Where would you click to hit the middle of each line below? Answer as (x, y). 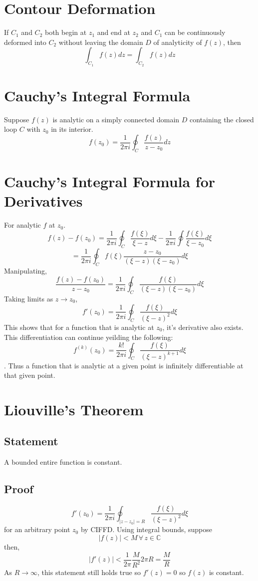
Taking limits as (29, 298)
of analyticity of (178, 42)
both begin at (66, 32)
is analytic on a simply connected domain (116, 119)
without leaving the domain (101, 42)
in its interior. (72, 129)
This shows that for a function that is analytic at (79, 327)
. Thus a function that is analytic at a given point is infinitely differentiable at (124, 365)
